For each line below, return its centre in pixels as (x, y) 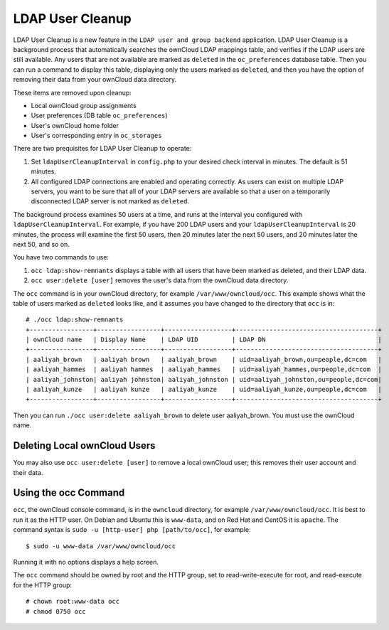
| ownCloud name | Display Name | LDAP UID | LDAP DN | (204, 340)
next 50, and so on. (42, 244)
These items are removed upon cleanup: (72, 92)
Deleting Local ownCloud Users (84, 445)
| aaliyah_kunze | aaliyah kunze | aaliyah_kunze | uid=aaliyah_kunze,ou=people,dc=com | (204, 390)
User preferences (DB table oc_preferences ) (99, 116)
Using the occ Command (69, 493)
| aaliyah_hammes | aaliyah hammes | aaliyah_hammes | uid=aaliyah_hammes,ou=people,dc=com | (204, 369)
